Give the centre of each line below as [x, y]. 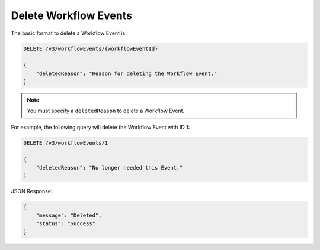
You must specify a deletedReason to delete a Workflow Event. [106, 111]
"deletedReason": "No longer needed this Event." [109, 168]
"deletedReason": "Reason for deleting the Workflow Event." [127, 73]
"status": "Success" [66, 224]
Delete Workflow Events [72, 15]
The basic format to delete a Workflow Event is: [69, 33]
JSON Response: [32, 191]
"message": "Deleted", [69, 215]
